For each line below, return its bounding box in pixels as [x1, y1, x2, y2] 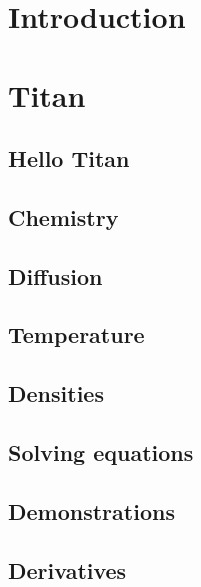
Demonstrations [8, 495, 175, 526]
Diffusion [8, 260, 103, 291]
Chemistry [8, 201, 119, 232]
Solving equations [8, 437, 194, 468]
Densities [8, 378, 104, 409]
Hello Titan [8, 143, 130, 174]
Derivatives [8, 554, 127, 585]
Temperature [8, 319, 145, 350]
